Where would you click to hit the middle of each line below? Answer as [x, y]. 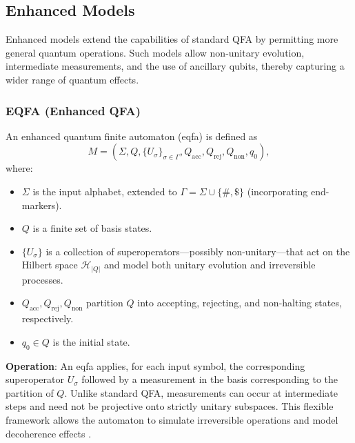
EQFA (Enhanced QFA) [73, 110]
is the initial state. [91, 341]
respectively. [48, 318]
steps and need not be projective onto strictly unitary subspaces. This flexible [170, 406]
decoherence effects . [49, 433]
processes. [42, 279]
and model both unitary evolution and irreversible [210, 265]
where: [19, 168]
